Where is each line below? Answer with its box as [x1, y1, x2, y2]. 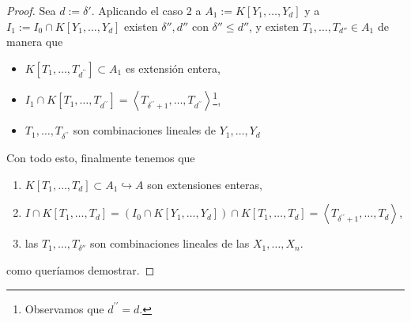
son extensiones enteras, [147, 176, 262, 192]
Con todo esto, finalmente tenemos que [6, 150, 195, 166]
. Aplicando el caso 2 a [91, 2, 202, 18]
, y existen [249, 17, 300, 34]
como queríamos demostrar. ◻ [6, 261, 155, 278]
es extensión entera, [125, 59, 221, 76]
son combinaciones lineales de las [89, 235, 250, 252]
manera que [6, 33, 63, 50]
